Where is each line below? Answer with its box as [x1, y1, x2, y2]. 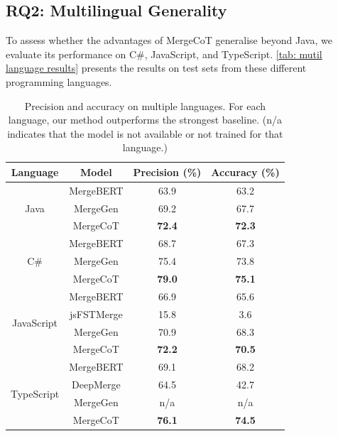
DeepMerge [72, 377, 121, 392]
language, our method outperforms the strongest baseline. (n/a [8, 112, 282, 127]
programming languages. [6, 74, 112, 89]
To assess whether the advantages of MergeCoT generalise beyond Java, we [6, 33, 332, 48]
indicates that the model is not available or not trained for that [7, 126, 283, 141]
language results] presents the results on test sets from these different [6, 60, 307, 75]
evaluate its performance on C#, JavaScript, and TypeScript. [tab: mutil [6, 46, 322, 61]
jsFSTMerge [70, 306, 123, 321]
